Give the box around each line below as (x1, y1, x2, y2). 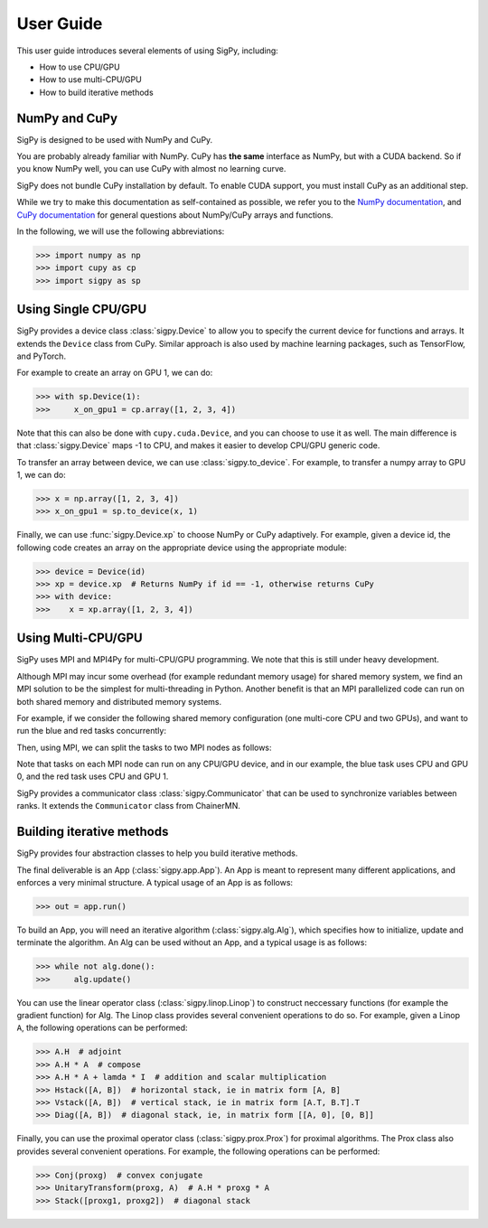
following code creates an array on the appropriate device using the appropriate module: (16, 542, 347, 553)
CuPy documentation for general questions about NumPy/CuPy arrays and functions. (16, 209, 333, 220)
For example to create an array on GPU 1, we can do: (16, 367, 213, 379)
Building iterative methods (16, 824, 169, 839)
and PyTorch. (16, 351, 67, 361)
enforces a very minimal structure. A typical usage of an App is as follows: (16, 876, 294, 887)
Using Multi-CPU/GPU (16, 631, 144, 646)
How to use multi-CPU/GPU (39, 74, 142, 85)
